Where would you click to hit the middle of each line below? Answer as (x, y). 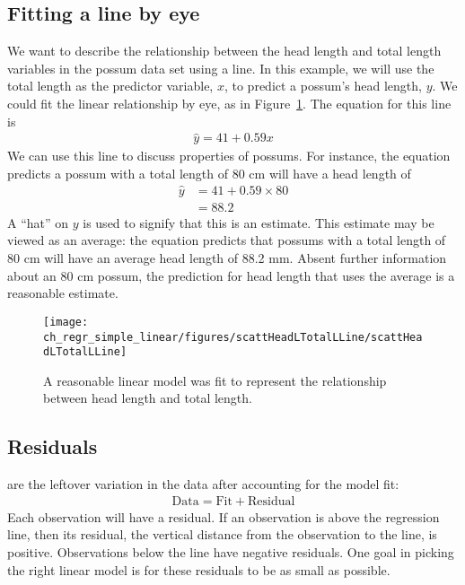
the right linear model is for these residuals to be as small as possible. (199, 569)
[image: (66, 322)
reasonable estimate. (63, 293)
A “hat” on (38, 222)
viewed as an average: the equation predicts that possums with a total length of (227, 240)
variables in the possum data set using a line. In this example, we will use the (221, 68)
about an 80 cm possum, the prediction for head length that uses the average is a (231, 275)
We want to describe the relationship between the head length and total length (224, 51)
